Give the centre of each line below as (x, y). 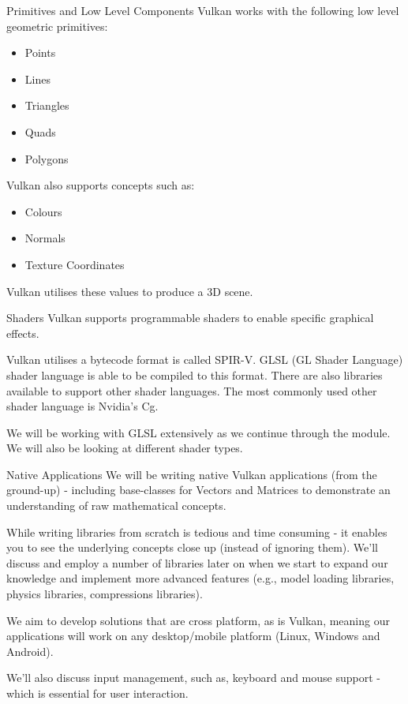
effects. (23, 333)
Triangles (47, 105)
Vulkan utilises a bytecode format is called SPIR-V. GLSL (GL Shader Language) (205, 359)
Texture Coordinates (75, 264)
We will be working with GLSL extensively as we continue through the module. (198, 432)
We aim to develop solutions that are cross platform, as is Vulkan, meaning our (198, 620)
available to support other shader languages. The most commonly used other (192, 390)
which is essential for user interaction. (97, 693)
